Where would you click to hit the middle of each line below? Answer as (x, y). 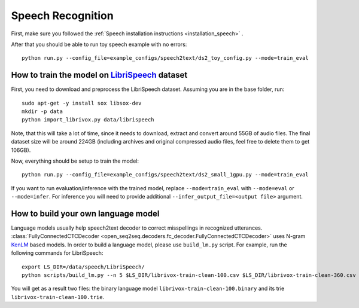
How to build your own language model (85, 213)
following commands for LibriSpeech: (57, 253)
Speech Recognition (62, 16)
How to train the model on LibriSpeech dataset (99, 75)
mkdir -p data (42, 112)
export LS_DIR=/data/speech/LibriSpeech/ (83, 267)
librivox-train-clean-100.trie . (58, 297)
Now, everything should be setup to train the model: (75, 161)
